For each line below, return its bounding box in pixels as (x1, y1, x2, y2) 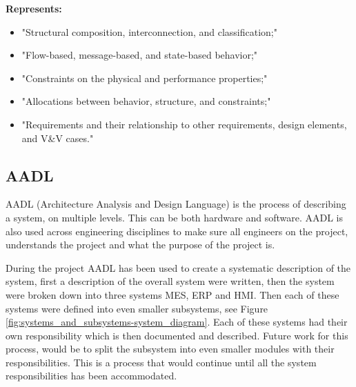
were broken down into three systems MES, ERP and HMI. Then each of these (6, 287, 339, 301)
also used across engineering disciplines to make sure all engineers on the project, (6, 224, 348, 238)
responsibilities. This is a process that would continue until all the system (6, 355, 317, 369)
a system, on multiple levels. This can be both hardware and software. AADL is (6, 210, 343, 224)
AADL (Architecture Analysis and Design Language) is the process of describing (6, 197, 346, 211)
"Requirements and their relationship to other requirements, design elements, (21, 117, 347, 131)
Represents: (6, 1, 62, 15)
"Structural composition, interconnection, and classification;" (21, 24, 277, 39)
